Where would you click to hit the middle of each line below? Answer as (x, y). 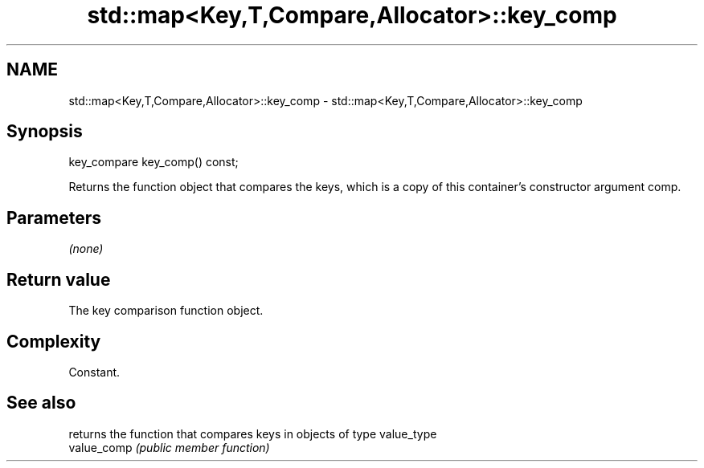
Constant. (94, 372)
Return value (59, 279)
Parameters (54, 218)
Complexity (54, 341)
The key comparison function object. (166, 311)
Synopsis (45, 132)
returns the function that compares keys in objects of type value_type (253, 433)
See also (41, 403)
